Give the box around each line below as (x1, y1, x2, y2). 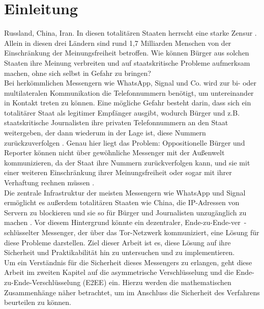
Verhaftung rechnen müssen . (4, 177, 95, 188)
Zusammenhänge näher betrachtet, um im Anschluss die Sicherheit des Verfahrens (4, 287, 260, 297)
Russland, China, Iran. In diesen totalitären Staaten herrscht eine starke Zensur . (4, 27, 257, 38)
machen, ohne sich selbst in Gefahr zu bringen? (4, 67, 151, 78)
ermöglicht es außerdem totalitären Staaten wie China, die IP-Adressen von (4, 197, 240, 208)
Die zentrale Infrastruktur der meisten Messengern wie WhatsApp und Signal (4, 187, 246, 198)
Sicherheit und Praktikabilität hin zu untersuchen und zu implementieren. (4, 247, 235, 258)
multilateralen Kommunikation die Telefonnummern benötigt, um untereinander (4, 87, 254, 98)
